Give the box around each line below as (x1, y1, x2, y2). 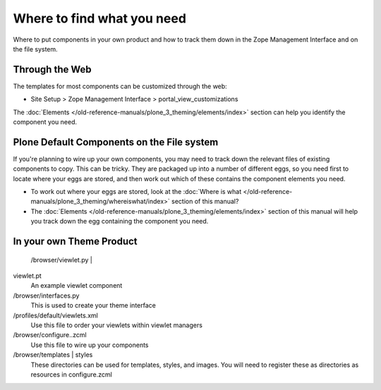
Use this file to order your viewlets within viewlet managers (30, 321, 202, 329)
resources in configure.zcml (30, 370, 112, 379)
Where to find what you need (13, 11, 187, 26)
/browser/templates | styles (13, 351, 93, 359)
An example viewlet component (30, 281, 123, 290)
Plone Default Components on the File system (13, 136, 219, 148)
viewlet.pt (13, 272, 42, 280)
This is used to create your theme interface (30, 301, 157, 310)
